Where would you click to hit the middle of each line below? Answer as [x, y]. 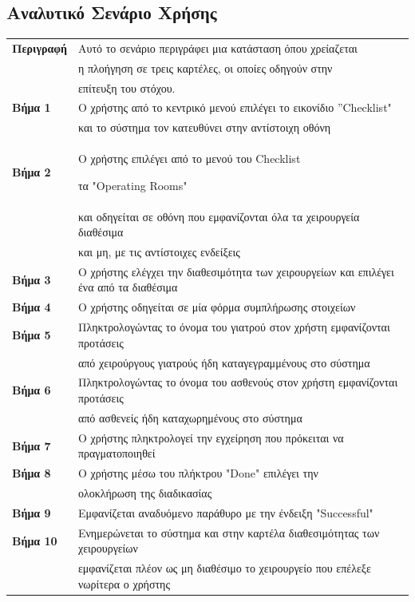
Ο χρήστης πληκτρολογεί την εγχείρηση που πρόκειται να [211, 437]
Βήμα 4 [32, 307]
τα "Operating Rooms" [132, 185]
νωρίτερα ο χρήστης [124, 583]
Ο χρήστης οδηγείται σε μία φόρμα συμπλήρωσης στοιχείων [217, 307]
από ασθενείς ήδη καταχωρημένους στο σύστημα [190, 417]
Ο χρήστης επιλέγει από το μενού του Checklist [189, 158]
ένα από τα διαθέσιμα [128, 287]
